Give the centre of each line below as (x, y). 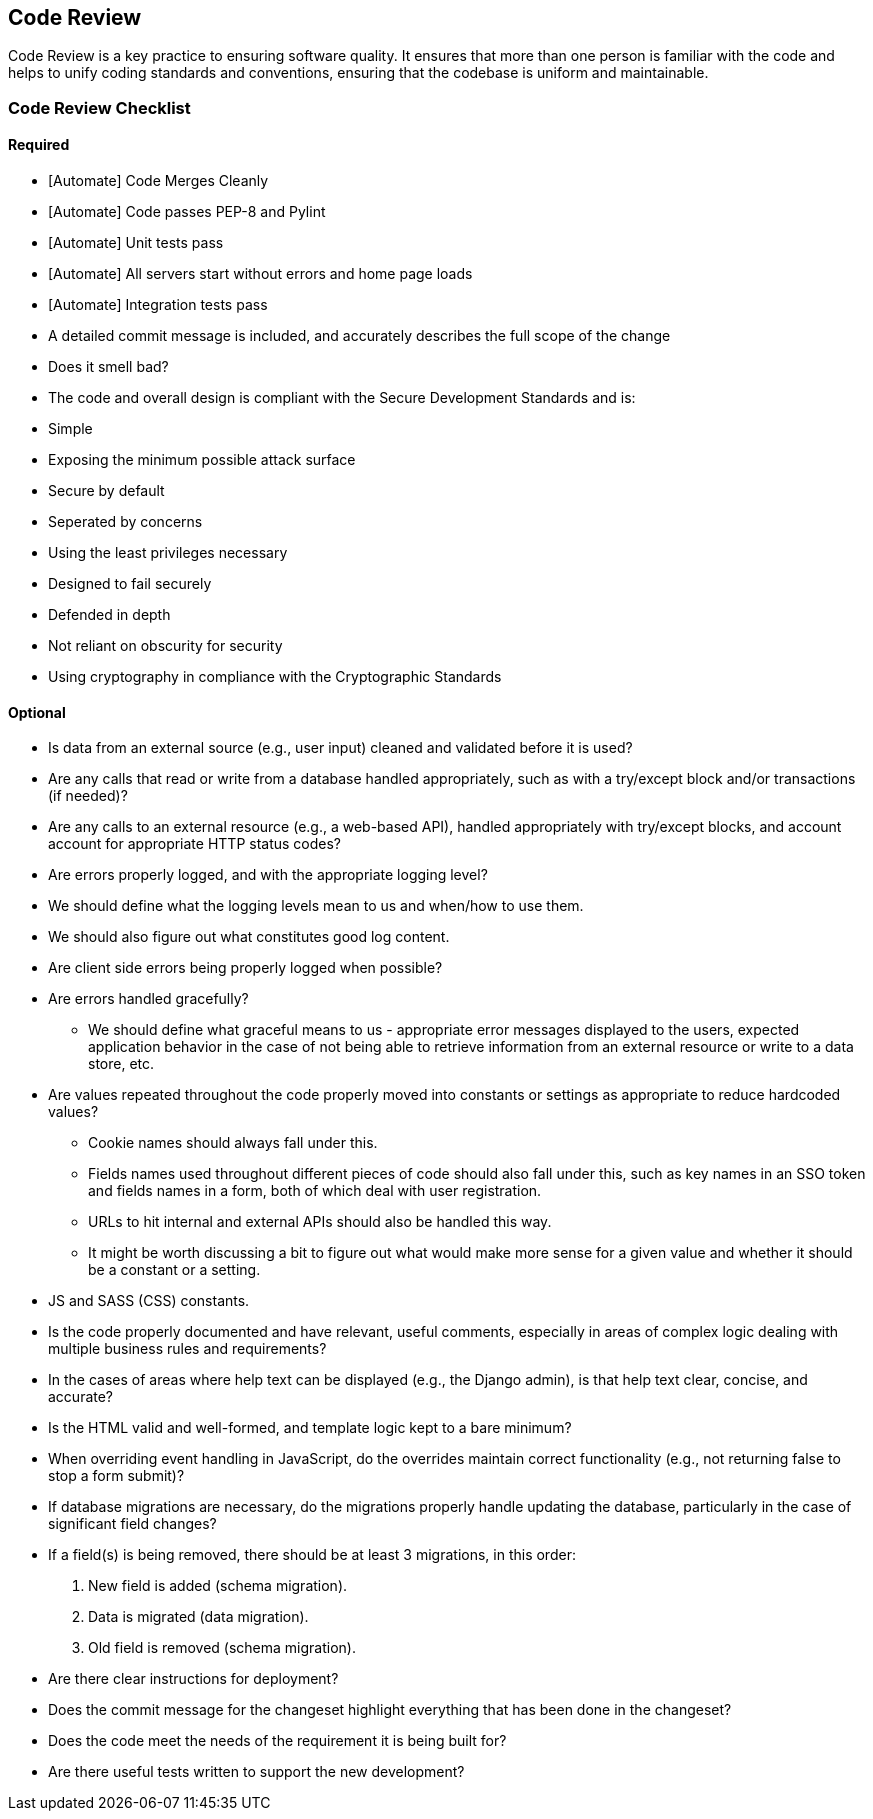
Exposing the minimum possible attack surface (202, 460)
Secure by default (106, 491)
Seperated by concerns (125, 522)
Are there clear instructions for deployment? (193, 1679)
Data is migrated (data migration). (198, 1617)
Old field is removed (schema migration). (222, 1648)
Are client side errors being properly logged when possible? (245, 968)
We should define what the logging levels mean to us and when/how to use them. (316, 906)
